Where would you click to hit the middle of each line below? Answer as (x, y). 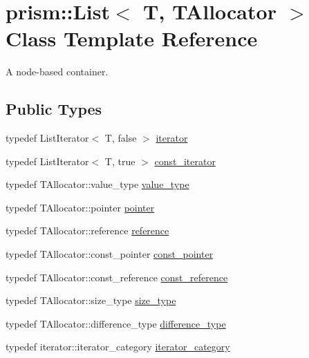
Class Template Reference (132, 38)
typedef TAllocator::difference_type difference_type (116, 323)
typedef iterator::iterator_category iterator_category (118, 347)
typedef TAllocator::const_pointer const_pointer (110, 254)
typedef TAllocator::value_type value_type (97, 184)
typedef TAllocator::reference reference (87, 230)
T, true (120, 161)
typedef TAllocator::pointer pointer (80, 207)
